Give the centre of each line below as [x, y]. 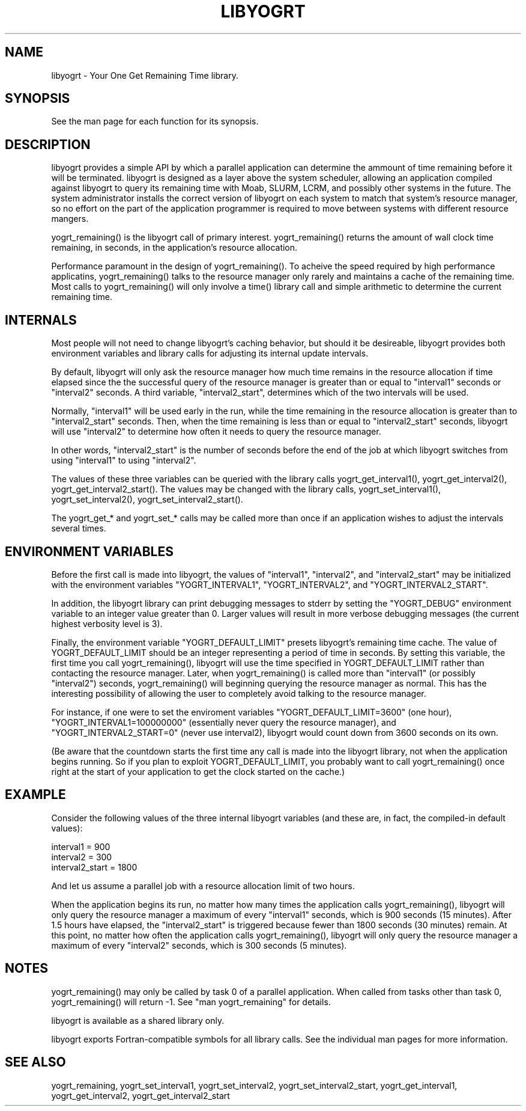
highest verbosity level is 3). [107, 623]
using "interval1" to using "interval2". [124, 461]
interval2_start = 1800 [94, 867]
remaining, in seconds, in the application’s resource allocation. [174, 248]
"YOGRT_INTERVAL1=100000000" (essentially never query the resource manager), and [224, 722]
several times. [79, 528]
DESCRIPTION [48, 144]
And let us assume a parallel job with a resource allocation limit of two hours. [203, 886]
